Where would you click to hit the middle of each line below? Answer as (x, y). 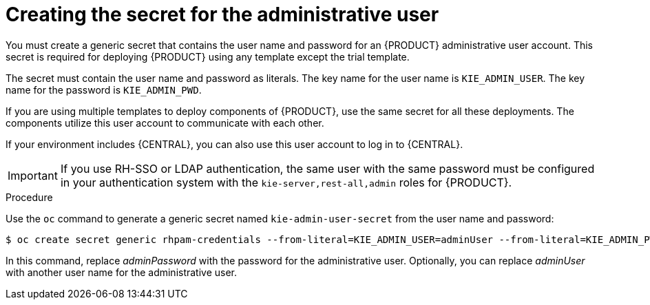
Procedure (29, 197)
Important (33, 175)
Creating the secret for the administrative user (222, 14)
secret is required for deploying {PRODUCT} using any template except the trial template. (208, 56)
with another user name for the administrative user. (122, 272)
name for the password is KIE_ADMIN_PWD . (104, 90)
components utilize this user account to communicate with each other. (165, 123)
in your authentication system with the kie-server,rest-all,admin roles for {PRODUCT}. (286, 182)
